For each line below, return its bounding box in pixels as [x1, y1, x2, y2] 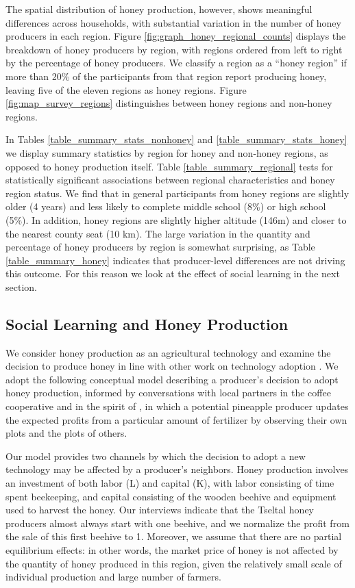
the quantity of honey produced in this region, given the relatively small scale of [5, 556, 342, 570]
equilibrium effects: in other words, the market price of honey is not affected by [5, 542, 339, 557]
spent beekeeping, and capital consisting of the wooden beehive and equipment [5, 489, 336, 503]
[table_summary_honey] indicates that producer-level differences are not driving [5, 253, 345, 267]
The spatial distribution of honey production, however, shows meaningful [5, 2, 313, 16]
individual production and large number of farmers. [5, 570, 221, 584]
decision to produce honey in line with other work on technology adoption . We [5, 359, 339, 373]
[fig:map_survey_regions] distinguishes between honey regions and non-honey [5, 96, 332, 110]
